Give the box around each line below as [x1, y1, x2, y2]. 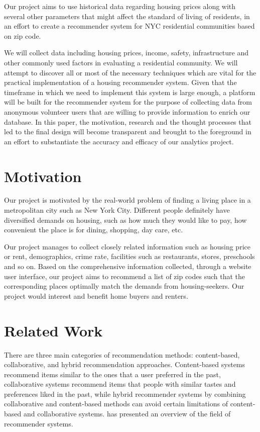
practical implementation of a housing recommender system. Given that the [4, 77, 237, 88]
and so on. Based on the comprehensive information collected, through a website [4, 261, 251, 271]
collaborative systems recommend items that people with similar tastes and [4, 379, 236, 389]
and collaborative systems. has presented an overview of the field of [23, 408, 231, 419]
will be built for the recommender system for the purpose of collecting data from [4, 97, 252, 107]
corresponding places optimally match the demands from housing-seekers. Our [4, 281, 244, 291]
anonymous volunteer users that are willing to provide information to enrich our [4, 106, 250, 117]
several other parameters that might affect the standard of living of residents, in [4, 11, 250, 21]
